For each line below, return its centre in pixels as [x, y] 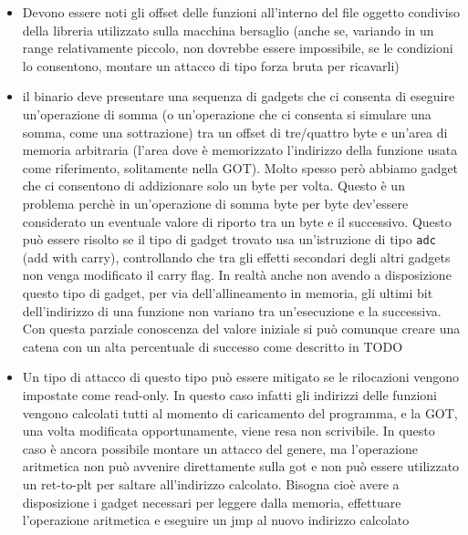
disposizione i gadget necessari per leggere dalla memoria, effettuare [212, 502]
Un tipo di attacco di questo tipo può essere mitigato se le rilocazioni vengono [241, 377]
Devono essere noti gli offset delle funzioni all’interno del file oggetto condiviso [241, 12]
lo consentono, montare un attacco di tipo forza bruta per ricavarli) [211, 65]
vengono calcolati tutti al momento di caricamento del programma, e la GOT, [240, 412]
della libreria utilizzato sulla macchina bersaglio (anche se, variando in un [228, 30]
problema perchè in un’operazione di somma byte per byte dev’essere [215, 203]
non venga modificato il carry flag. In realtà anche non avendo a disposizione [237, 275]
